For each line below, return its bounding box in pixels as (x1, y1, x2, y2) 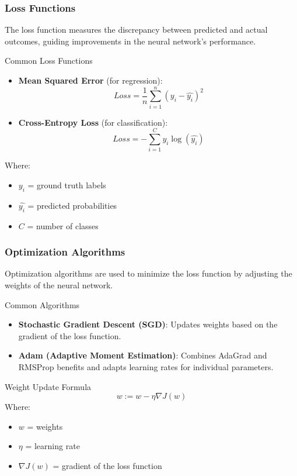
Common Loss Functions (5, 54, 93, 67)
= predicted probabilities (27, 199, 117, 211)
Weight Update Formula (5, 380, 92, 392)
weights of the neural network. (5, 279, 113, 291)
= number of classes (27, 219, 99, 232)
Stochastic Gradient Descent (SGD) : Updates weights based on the (18, 318, 278, 330)
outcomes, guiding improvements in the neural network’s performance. (5, 35, 256, 47)
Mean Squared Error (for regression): (18, 74, 163, 86)
